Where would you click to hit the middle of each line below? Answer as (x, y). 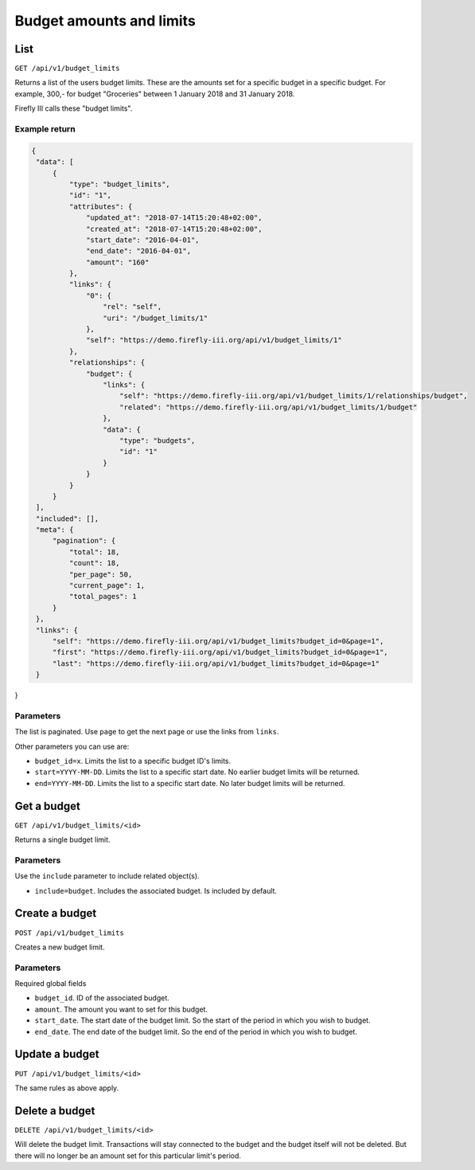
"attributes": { (101, 206)
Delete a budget (55, 1111)
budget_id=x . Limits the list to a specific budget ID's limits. (133, 761)
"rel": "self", (132, 307)
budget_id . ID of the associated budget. (102, 998)
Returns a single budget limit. (62, 839)
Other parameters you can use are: (72, 746)
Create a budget (56, 913)
